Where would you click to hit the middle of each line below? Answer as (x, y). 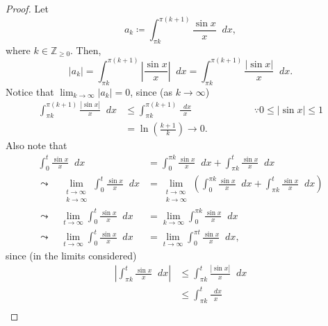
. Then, (86, 50)
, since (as (151, 91)
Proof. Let (27, 8)
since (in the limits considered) (71, 255)
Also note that (36, 145)
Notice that (30, 91)
